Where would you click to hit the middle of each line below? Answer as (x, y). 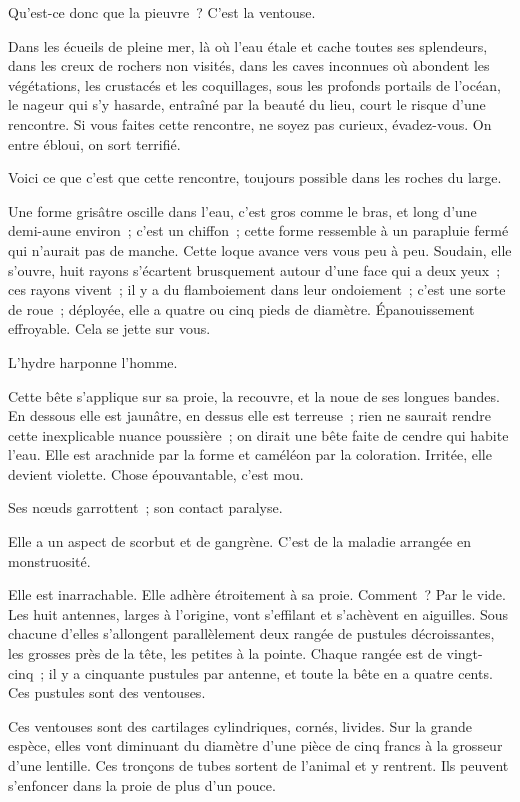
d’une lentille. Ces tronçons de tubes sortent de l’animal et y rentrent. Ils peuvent (258, 765)
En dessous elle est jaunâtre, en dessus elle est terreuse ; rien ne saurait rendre (250, 415)
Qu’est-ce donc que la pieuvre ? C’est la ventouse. (162, 12)
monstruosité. (49, 560)
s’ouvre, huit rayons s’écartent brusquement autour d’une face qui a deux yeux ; (254, 269)
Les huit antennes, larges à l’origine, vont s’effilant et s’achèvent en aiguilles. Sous (258, 613)
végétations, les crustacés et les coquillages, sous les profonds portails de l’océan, (254, 84)
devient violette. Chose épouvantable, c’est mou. (156, 473)
